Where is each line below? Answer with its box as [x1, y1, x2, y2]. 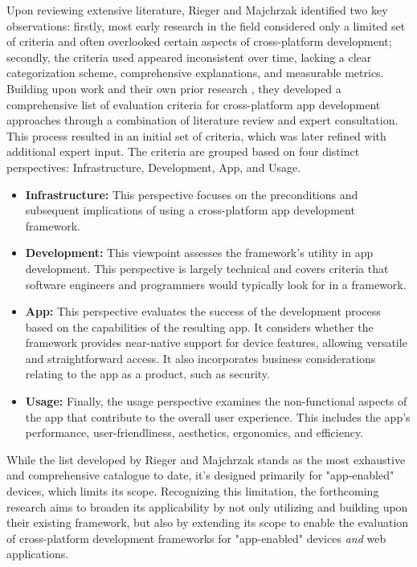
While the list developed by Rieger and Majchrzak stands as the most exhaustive [6, 451, 406, 467]
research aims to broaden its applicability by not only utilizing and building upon [6, 498, 408, 515]
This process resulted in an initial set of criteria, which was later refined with [6, 127, 386, 144]
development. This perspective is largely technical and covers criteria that [25, 259, 389, 276]
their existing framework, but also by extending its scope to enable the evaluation [6, 514, 409, 531]
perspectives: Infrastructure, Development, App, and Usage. [6, 158, 301, 175]
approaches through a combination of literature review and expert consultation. [6, 112, 399, 128]
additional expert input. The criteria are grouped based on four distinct [6, 143, 360, 160]
